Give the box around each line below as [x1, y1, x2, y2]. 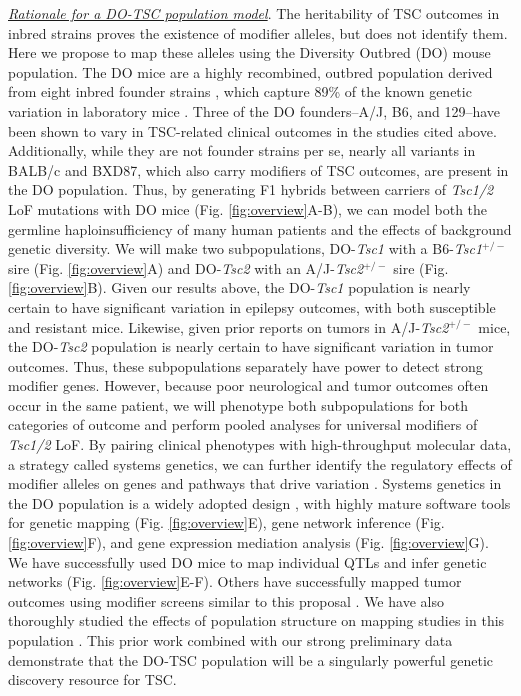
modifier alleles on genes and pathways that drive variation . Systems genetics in [8, 473, 502, 494]
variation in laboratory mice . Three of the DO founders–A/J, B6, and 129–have [8, 100, 501, 121]
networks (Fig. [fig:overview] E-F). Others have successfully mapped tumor [8, 571, 462, 592]
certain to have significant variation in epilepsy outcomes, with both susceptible [8, 296, 496, 317]
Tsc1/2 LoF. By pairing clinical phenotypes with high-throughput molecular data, [8, 434, 512, 455]
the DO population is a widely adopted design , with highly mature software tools [8, 492, 511, 513]
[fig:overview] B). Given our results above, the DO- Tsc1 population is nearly [8, 277, 471, 298]
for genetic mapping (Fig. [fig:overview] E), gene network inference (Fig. [8, 512, 445, 533]
